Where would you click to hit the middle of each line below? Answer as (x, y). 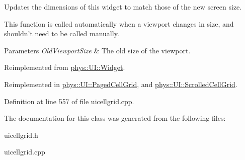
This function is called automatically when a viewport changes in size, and (119, 23)
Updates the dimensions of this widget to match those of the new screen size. (123, 7)
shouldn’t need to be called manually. (62, 33)
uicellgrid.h (21, 135)
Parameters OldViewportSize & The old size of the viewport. (97, 50)
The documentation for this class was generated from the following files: (115, 118)
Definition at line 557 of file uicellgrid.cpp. (69, 101)
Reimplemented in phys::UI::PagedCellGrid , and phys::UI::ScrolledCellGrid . (121, 84)
